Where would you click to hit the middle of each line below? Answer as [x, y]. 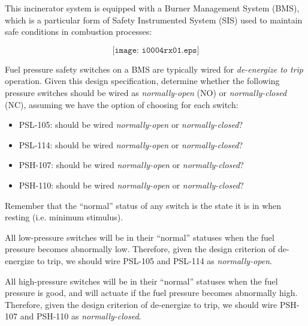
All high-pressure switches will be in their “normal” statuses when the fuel [141, 281]
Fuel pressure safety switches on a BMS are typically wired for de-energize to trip [154, 69]
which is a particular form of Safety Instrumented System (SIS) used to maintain [154, 20]
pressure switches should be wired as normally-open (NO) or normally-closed [146, 92]
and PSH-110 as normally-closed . [81, 316]
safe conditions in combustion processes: [78, 32]
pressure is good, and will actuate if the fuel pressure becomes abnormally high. [151, 293]
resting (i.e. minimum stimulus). [64, 217]
